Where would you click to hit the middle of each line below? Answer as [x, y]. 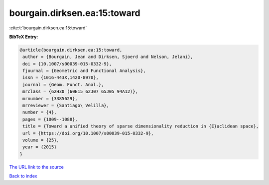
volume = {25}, [41, 140]
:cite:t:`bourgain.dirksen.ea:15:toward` [48, 28]
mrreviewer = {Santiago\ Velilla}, [66, 106]
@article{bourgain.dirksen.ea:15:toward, [71, 50]
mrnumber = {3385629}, [50, 98]
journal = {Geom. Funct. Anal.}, [63, 85]
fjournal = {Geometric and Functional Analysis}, [84, 71]
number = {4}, [40, 112]
